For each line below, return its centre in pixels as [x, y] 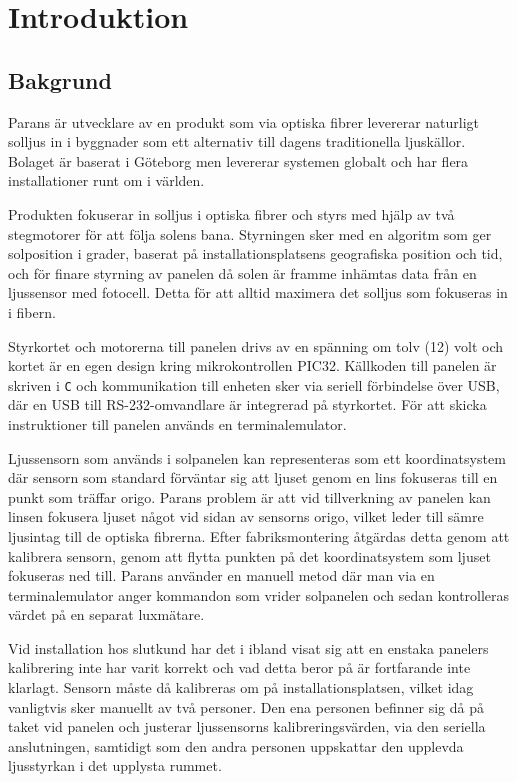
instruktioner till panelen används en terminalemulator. [177, 423]
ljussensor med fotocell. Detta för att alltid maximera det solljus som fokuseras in [258, 292]
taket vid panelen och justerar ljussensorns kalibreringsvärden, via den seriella [247, 726]
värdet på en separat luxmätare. [106, 614]
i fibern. [32, 311]
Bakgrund [60, 79]
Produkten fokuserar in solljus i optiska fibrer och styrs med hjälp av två [231, 213]
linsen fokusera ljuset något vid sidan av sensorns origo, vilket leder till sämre [246, 516]
